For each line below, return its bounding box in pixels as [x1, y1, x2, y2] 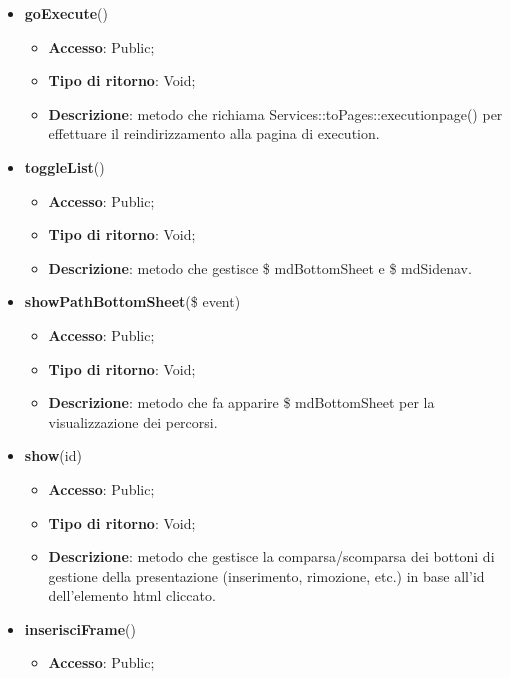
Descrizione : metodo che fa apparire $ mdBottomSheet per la [48, 392, 435, 413]
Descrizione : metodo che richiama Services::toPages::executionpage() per [48, 103, 503, 124]
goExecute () [24, 3, 108, 23]
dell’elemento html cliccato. [48, 585, 216, 606]
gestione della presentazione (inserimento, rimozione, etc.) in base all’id [48, 565, 485, 586]
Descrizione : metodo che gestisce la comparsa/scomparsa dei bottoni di [48, 546, 495, 567]
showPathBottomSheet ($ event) [24, 291, 241, 312]
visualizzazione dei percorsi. [48, 411, 218, 432]
